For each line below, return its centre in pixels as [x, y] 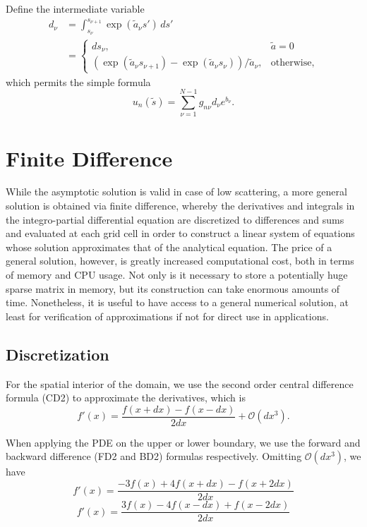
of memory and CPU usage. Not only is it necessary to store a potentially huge [177, 275]
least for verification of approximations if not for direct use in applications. [167, 316]
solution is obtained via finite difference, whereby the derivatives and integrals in [180, 206]
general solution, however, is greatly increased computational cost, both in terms [180, 261]
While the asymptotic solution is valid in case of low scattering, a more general [176, 192]
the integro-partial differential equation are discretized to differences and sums [175, 219]
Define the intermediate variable [75, 8]
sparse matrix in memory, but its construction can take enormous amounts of [173, 288]
